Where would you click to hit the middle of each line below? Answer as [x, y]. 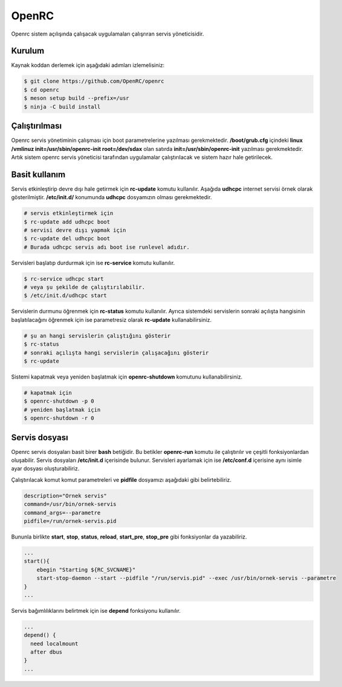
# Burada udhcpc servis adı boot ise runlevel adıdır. [107, 247]
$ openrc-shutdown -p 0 [59, 401]
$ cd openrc [42, 90]
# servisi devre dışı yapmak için [75, 230]
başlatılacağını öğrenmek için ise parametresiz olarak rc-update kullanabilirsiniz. [111, 319]
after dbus [47, 652]
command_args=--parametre [62, 513]
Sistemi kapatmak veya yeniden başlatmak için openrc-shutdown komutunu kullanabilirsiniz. [127, 377]
